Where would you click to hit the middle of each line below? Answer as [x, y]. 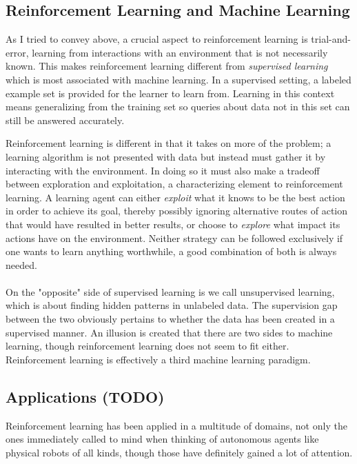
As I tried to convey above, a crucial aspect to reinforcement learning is [157, 39]
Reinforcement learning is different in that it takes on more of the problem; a [169, 143]
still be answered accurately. [65, 120]
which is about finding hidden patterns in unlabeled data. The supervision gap [172, 305]
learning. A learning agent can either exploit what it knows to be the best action [175, 197]
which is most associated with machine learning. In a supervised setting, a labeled [178, 79]
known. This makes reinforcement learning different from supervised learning [167, 66]
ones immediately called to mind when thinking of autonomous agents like [162, 439]
